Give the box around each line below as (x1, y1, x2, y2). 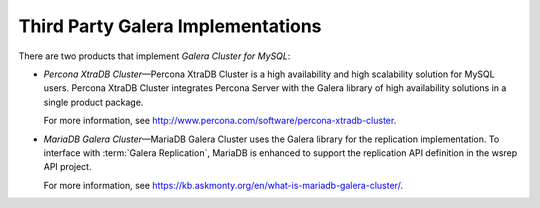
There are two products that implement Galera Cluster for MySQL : (18, 50, 291, 62)
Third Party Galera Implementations (18, 15, 322, 37)
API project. (43, 161, 92, 173)
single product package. (43, 96, 144, 108)
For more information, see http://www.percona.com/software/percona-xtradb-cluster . (43, 115, 397, 127)
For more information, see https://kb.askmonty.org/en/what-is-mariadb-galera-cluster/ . (43, 179, 404, 191)
